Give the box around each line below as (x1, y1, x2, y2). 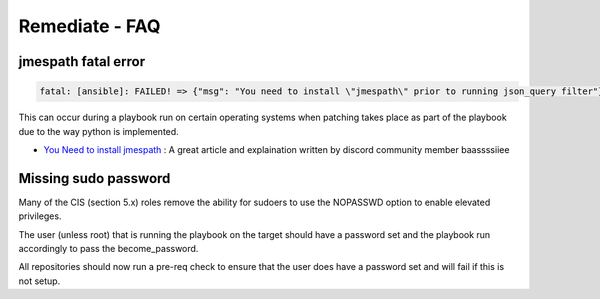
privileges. (18, 210, 62, 222)
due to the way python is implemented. (18, 125, 179, 137)
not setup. (18, 275, 61, 287)
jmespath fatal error (18, 53, 146, 70)
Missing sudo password (18, 170, 171, 187)
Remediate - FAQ (18, 15, 161, 37)
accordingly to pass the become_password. (18, 243, 199, 254)
